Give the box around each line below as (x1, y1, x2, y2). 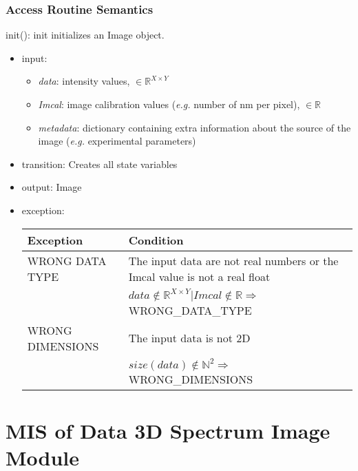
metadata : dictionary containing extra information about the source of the (38, 120, 351, 134)
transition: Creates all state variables (21, 156, 178, 171)
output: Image (21, 180, 82, 194)
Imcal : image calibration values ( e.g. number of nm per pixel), (38, 97, 300, 111)
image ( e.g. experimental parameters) (38, 134, 196, 148)
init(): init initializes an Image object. (6, 28, 165, 42)
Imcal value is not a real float (128, 268, 271, 284)
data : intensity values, (38, 74, 130, 88)
